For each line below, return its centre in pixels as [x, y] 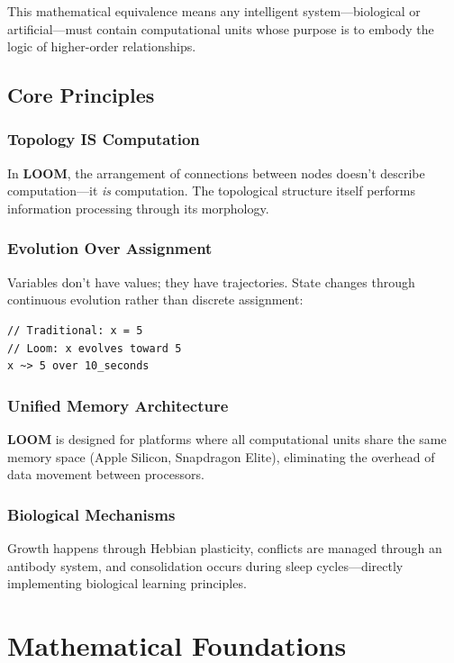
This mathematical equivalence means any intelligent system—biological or [214, 11]
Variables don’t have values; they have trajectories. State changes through [211, 282]
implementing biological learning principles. [127, 583]
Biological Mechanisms [91, 514]
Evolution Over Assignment [110, 248]
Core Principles [81, 95]
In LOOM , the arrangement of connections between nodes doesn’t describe [216, 173]
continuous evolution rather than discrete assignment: [155, 300]
